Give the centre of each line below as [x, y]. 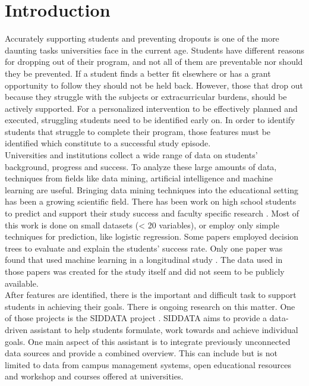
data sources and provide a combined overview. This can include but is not [141, 353]
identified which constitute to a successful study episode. [108, 143]
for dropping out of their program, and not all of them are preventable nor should [154, 62]
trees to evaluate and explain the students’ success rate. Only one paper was [144, 248]
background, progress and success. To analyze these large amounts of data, [141, 166]
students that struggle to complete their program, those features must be [138, 131]
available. [22, 283]
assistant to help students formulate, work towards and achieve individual [164, 329]
